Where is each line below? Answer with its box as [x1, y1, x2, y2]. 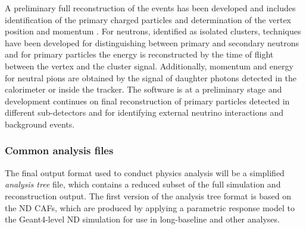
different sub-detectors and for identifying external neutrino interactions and [5, 106, 283, 119]
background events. [5, 117, 75, 130]
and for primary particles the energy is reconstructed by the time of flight [5, 48, 274, 61]
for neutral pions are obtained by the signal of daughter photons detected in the [5, 71, 297, 84]
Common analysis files [5, 143, 114, 158]
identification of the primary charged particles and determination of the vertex [5, 13, 292, 26]
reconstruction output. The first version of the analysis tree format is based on [5, 189, 292, 202]
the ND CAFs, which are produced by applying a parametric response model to [5, 201, 295, 214]
